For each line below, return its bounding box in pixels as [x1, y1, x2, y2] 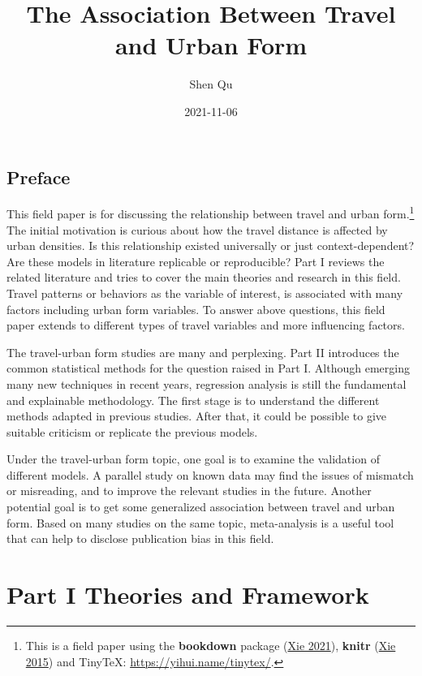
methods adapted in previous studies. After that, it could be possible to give [6, 407, 387, 424]
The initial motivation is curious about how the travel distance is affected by [6, 221, 388, 238]
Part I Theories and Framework [6, 578, 369, 611]
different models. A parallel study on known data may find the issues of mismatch [6, 466, 414, 483]
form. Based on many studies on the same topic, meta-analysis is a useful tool [6, 514, 394, 531]
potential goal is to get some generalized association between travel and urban [6, 498, 395, 515]
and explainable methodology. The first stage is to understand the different [6, 391, 380, 408]
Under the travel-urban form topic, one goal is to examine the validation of [6, 450, 380, 467]
